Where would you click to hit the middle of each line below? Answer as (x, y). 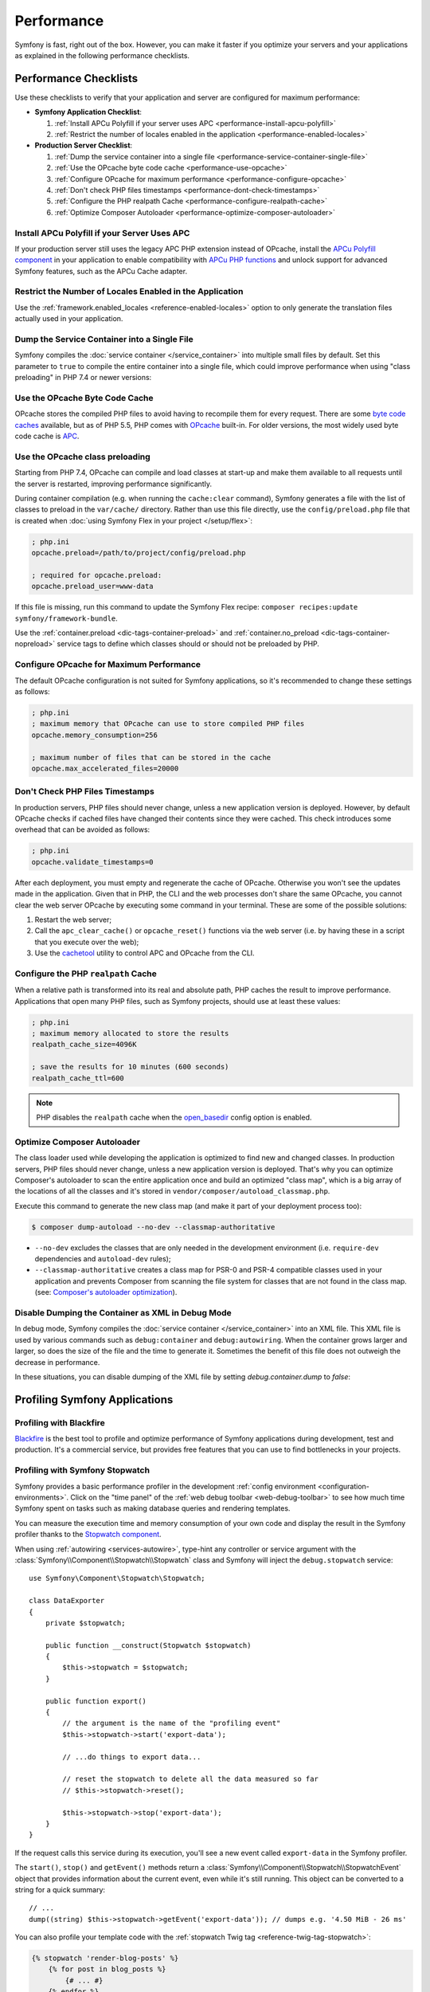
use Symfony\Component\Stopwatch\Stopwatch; (117, 1578)
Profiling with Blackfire (60, 1422)
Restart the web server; (73, 920)
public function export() (96, 1701)
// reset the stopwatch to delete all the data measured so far (190, 1779)
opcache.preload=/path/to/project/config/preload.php (139, 553)
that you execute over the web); (87, 942)
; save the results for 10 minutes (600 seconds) (130, 1067)
